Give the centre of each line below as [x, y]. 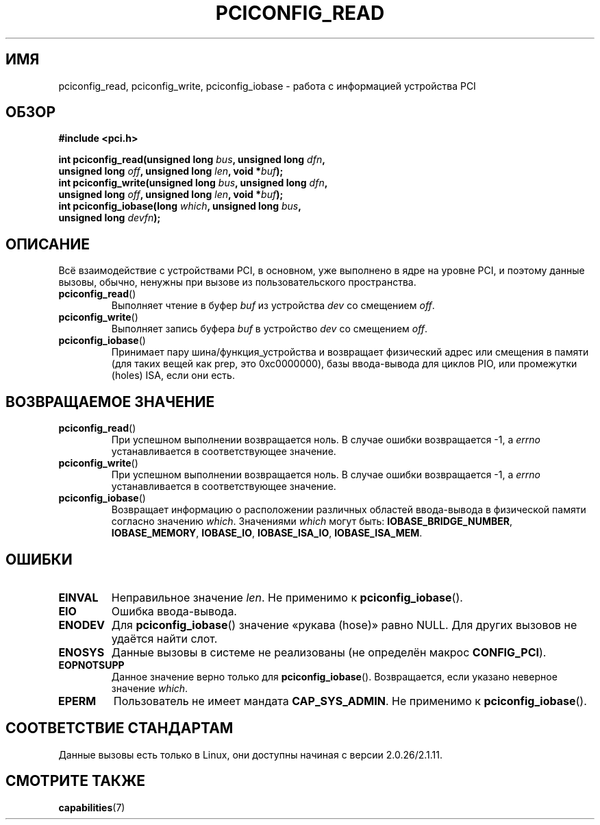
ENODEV [82, 625]
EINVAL [78, 597]
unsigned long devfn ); [110, 218]
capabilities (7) [92, 807]
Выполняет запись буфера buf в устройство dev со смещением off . [270, 329]
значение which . [150, 688]
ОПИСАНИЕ [48, 244]
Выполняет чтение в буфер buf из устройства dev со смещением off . [273, 306]
